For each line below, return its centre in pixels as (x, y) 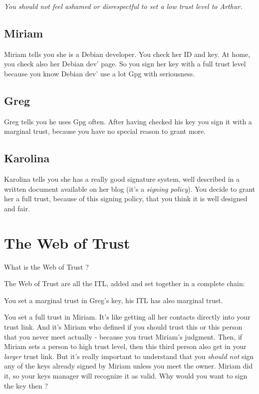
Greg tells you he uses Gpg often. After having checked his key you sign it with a (128, 121)
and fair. (17, 208)
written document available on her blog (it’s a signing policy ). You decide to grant (130, 189)
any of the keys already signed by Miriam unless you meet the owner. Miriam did (129, 366)
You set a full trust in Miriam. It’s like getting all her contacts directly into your (127, 317)
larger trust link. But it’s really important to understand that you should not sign (129, 356)
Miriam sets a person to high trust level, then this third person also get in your (125, 346)
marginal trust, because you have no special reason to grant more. (105, 131)
